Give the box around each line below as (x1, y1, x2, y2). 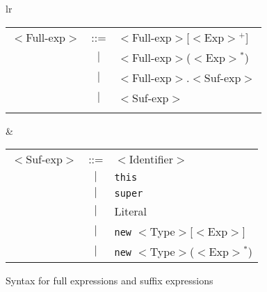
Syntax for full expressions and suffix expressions (6, 273, 213, 288)
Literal (114, 203, 147, 220)
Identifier (129, 151, 173, 168)
